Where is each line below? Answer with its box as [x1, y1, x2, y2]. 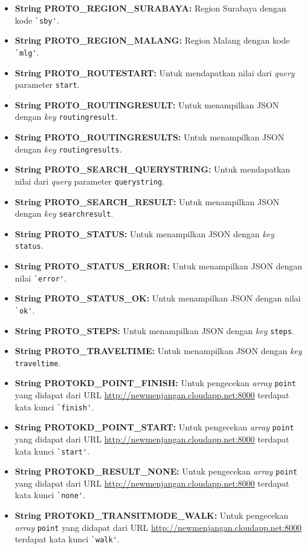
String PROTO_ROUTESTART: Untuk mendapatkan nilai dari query [15, 66, 295, 79]
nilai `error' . [15, 271, 66, 284]
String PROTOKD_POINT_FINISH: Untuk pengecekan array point [15, 376, 296, 389]
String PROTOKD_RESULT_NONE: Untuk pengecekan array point [15, 465, 297, 478]
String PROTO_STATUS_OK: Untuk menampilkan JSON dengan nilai [15, 292, 301, 304]
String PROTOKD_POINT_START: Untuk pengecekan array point [15, 421, 294, 433]
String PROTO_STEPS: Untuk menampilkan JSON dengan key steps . [15, 324, 294, 337]
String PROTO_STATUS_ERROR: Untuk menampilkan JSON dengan [15, 260, 303, 272]
